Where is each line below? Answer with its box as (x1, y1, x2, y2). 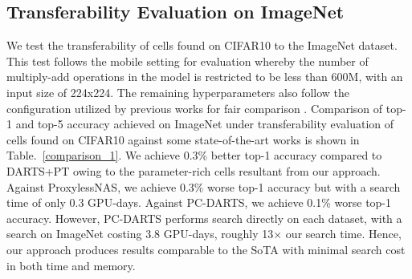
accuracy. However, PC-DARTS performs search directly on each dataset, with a (6, 209, 402, 226)
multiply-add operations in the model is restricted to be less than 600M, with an (6, 68, 403, 85)
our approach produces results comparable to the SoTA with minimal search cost (6, 241, 406, 257)
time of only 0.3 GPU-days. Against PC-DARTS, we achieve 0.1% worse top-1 (6, 194, 392, 211)
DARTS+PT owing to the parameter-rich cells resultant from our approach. (6, 162, 381, 179)
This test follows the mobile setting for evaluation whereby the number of (6, 52, 369, 69)
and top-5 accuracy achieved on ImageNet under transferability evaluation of (15, 115, 394, 132)
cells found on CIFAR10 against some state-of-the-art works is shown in (6, 131, 360, 148)
